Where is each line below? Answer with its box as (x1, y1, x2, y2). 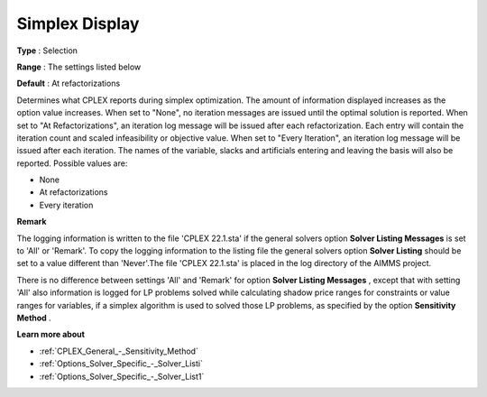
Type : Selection (16, 45, 78, 56)
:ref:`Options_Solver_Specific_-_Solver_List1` (39, 371, 205, 382)
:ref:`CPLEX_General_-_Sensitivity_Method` (39, 346, 198, 356)
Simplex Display (16, 14, 140, 33)
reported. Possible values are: (16, 158, 128, 169)
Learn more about (16, 329, 86, 340)
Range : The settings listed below (16, 61, 142, 72)
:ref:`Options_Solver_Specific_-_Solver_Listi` (39, 358, 203, 369)
